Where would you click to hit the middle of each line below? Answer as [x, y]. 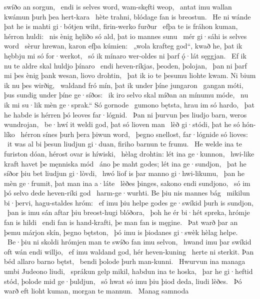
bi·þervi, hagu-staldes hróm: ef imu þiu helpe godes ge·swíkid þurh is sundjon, [129, 202]
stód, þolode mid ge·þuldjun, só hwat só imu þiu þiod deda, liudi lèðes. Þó [123, 281]
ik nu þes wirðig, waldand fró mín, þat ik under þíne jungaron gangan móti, [124, 85]
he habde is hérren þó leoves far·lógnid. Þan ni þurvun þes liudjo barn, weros [125, 114]
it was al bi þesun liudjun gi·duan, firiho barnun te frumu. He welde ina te [124, 144]
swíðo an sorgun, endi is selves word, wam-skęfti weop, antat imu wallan [118, 6]
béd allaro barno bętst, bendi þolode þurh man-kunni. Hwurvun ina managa [125, 261]
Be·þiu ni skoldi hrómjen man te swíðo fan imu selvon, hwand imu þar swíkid [129, 242]
